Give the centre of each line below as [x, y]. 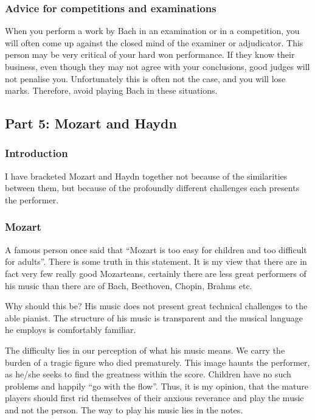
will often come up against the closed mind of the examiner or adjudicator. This [154, 42]
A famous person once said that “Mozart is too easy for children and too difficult [156, 249]
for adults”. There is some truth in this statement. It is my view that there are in [156, 261]
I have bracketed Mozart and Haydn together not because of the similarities [146, 176]
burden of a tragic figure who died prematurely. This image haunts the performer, [157, 362]
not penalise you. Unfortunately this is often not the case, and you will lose [145, 78]
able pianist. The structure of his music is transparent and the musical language [154, 317]
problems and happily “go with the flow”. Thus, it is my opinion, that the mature [157, 386]
